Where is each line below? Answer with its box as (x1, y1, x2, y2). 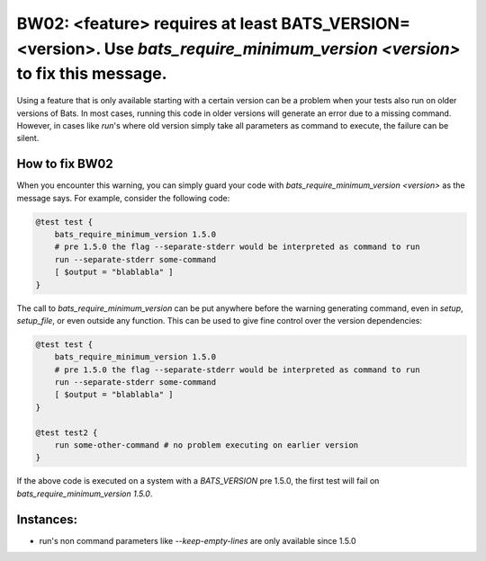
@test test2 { (35, 427, 98, 438)
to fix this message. (16, 64, 167, 85)
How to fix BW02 (16, 156, 113, 172)
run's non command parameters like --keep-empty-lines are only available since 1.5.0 (39, 535, 356, 546)
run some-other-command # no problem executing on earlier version (54, 441, 359, 450)
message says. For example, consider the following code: (16, 192, 230, 203)
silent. (16, 133, 40, 144)
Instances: (16, 512, 78, 527)
